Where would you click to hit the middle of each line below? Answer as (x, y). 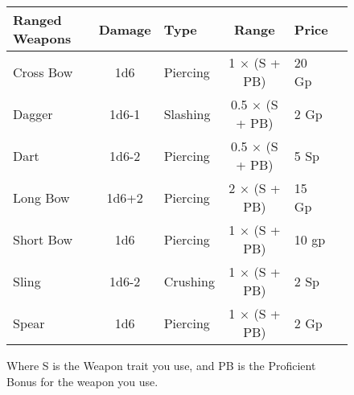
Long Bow (41, 197)
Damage (125, 29)
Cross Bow (43, 72)
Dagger (33, 113)
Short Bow (43, 239)
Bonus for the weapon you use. (82, 381)
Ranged (37, 20)
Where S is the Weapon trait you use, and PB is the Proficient (161, 365)
